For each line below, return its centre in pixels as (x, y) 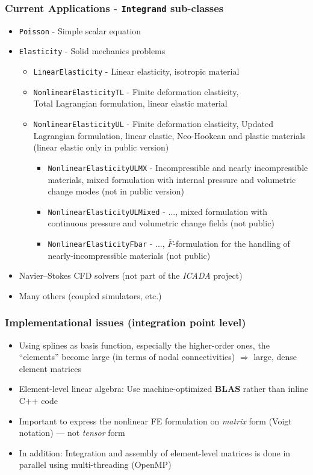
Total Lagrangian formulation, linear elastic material (130, 103)
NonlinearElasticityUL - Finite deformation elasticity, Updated (153, 123)
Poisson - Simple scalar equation (80, 30)
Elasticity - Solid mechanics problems (92, 51)
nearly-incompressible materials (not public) (129, 255)
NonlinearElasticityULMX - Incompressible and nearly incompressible (178, 167)
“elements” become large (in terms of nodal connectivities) (127, 357)
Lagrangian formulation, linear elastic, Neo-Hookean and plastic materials (169, 135)
